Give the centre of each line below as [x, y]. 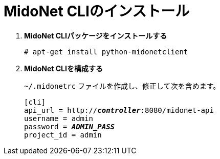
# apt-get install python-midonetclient [106, 52]
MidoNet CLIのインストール [97, 11]
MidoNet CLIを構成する [63, 68]
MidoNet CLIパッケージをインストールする [96, 35]
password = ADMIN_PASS [70, 126]
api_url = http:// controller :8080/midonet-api [119, 110]
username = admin [59, 118]
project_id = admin [63, 135]
